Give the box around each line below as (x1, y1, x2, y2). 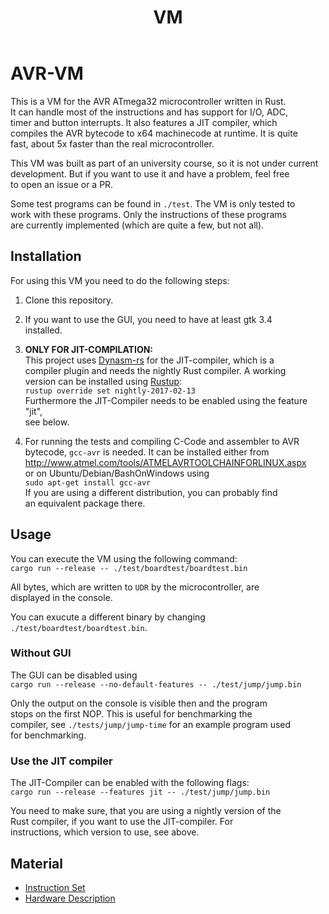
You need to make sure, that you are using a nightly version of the (10, 805, 282, 817)
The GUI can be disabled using (10, 669, 138, 681)
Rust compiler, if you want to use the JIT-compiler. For (10, 816, 234, 828)
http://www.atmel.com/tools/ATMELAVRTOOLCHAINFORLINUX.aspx (24, 456, 307, 468)
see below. (24, 416, 70, 428)
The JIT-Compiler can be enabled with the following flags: (10, 777, 250, 789)
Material (10, 855, 63, 872)
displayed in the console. (10, 591, 113, 603)
